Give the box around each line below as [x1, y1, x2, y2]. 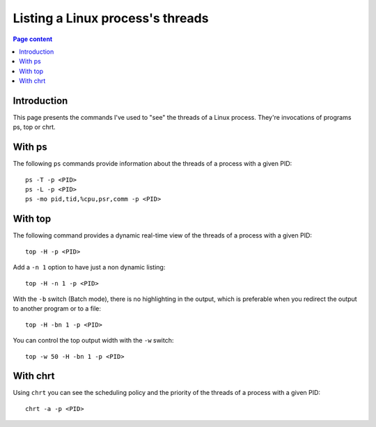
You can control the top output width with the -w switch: [13, 336, 174, 345]
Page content [13, 35, 53, 43]
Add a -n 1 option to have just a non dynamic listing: [13, 263, 166, 272]
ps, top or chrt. [13, 123, 56, 132]
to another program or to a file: [13, 304, 101, 313]
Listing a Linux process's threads [13, 10, 209, 26]
